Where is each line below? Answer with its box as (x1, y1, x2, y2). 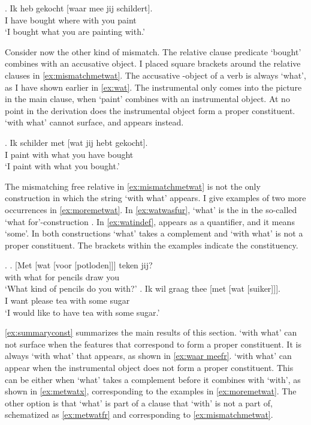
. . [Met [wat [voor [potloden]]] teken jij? (5, 259, 153, 271)
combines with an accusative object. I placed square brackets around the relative (5, 57, 301, 70)
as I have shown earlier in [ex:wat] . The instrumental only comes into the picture (5, 80, 302, 93)
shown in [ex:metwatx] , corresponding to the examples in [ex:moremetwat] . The (5, 385, 297, 397)
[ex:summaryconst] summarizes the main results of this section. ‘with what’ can (5, 326, 297, 339)
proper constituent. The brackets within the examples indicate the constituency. (5, 238, 298, 251)
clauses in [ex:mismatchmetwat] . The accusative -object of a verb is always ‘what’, (5, 68, 306, 81)
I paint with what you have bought (5, 148, 134, 160)
